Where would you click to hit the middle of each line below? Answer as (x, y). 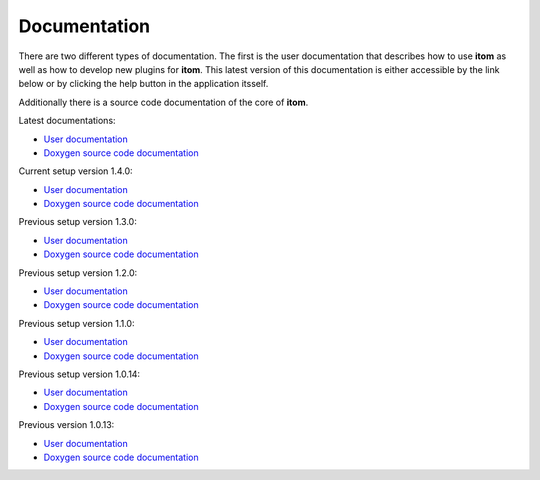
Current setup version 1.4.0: (76, 171)
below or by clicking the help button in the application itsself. (143, 84)
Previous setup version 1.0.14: (79, 374)
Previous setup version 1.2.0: (78, 272)
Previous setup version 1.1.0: (76, 323)
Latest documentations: (67, 121)
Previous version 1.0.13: (66, 425)
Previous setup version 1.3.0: (77, 222)
